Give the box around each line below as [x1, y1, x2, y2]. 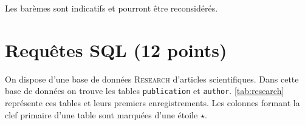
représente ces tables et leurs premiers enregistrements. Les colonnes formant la [5, 96, 300, 109]
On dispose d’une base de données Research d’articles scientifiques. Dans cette [5, 72, 299, 85]
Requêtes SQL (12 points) [5, 37, 227, 62]
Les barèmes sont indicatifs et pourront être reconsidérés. [5, 2, 218, 14]
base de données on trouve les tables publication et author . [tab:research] [5, 84, 284, 97]
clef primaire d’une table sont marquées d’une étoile [5, 108, 198, 121]
